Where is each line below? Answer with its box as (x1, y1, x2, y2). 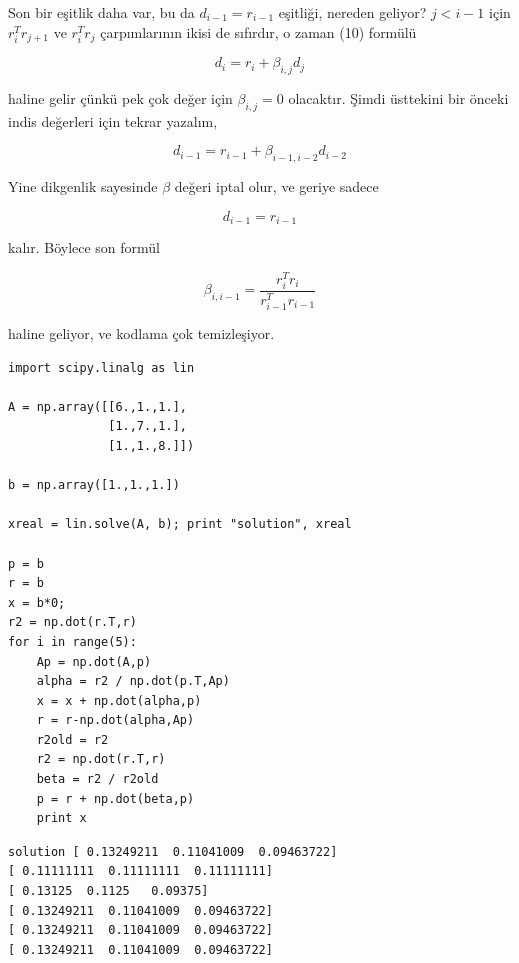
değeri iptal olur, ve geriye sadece (174, 176, 379, 197)
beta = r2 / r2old (36, 772, 159, 787)
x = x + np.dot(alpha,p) (36, 693, 202, 708)
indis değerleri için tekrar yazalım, (8, 110, 218, 131)
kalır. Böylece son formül (8, 237, 161, 258)
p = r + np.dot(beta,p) (36, 791, 195, 806)
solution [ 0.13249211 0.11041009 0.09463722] (8, 844, 338, 859)
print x (36, 811, 87, 826)
